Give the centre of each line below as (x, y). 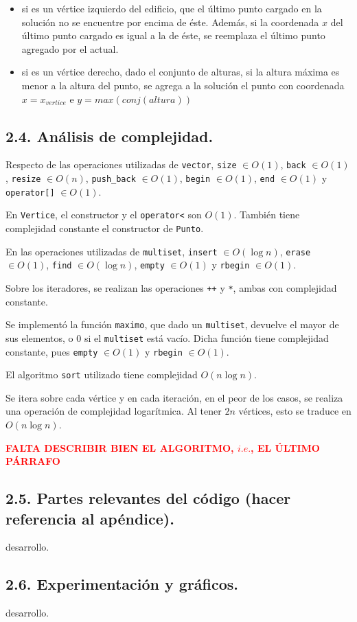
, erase (295, 251)
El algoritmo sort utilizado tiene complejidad (102, 375)
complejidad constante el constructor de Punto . (105, 228)
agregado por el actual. (70, 48)
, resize (23, 178)
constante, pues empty (52, 351)
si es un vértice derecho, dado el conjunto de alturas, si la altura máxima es (181, 72)
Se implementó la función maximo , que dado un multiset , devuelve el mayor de (172, 324)
